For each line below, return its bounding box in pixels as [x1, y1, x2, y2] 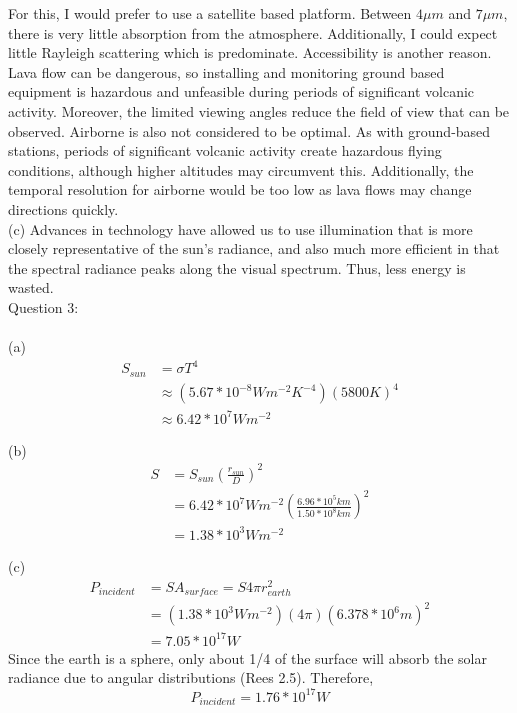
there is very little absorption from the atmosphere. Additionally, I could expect [8, 22, 498, 43]
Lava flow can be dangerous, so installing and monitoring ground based [8, 61, 445, 82]
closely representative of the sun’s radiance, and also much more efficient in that [8, 238, 500, 259]
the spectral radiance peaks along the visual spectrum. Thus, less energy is [8, 257, 466, 278]
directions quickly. [8, 198, 119, 219]
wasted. [8, 277, 54, 298]
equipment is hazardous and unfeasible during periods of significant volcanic [8, 81, 475, 102]
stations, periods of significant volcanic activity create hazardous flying [8, 140, 442, 161]
